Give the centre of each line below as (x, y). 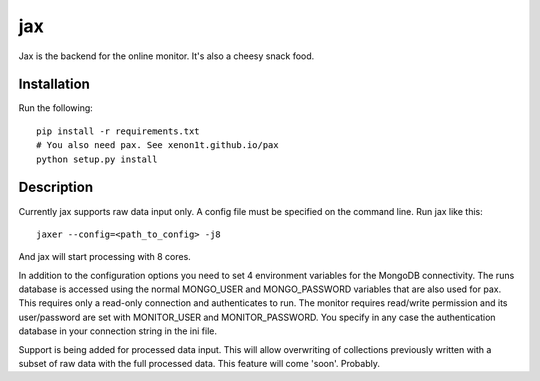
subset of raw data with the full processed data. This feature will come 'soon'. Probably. (199, 364)
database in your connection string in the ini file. (118, 331)
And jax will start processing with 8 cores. (105, 257)
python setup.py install (97, 159)
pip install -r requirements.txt (118, 131)
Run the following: (56, 108)
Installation (54, 84)
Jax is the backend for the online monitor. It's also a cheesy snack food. (166, 56)
